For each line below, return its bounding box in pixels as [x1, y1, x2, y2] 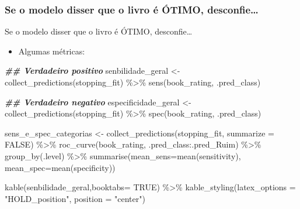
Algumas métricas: [18, 44, 85, 57]
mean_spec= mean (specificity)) [5, 161, 116, 173]
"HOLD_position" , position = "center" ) [5, 192, 145, 204]
